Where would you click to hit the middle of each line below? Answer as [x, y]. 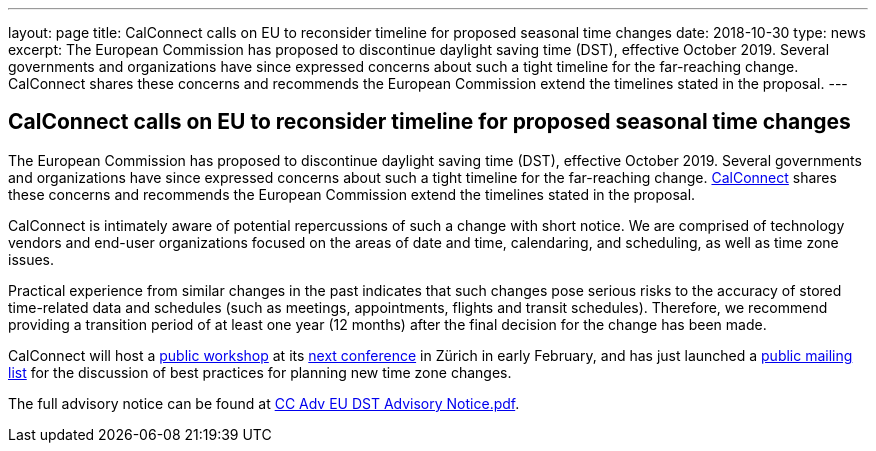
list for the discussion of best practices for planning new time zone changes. [260, 372]
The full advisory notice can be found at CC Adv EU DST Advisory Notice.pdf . [264, 403]
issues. [31, 259]
